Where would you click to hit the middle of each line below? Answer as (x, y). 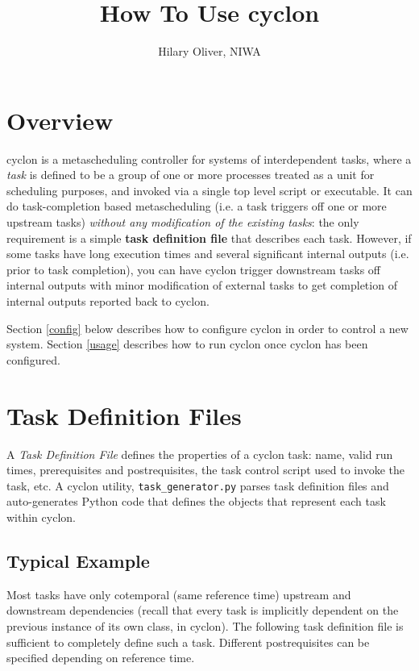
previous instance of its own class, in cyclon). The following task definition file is (205, 625)
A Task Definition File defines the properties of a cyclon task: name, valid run (200, 454)
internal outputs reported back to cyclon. (108, 301)
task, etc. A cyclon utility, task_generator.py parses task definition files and (198, 485)
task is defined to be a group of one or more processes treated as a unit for (191, 175)
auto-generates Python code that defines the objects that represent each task (196, 501)
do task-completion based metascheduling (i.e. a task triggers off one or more (197, 206)
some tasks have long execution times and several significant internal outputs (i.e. (208, 254)
